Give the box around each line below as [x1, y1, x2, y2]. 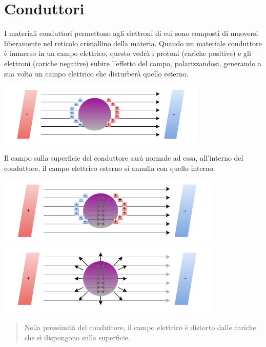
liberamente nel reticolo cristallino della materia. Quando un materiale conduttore [4, 37, 262, 48]
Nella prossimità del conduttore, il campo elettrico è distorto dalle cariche [24, 322, 256, 333]
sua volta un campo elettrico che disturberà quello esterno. [4, 68, 189, 79]
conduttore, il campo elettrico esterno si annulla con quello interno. [4, 162, 215, 173]
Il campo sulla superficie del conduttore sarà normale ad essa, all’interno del [4, 152, 243, 163]
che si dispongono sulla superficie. [24, 332, 130, 343]
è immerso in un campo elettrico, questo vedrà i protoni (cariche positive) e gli [4, 48, 251, 59]
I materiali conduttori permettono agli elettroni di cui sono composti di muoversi [4, 28, 258, 38]
